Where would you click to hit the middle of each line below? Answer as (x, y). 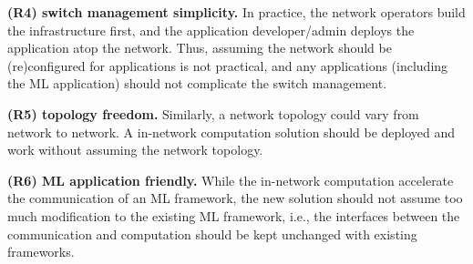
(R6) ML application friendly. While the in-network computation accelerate (231, 180)
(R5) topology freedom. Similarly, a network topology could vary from (213, 113)
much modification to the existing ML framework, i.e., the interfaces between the (234, 215)
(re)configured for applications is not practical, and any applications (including (228, 65)
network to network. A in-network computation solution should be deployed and (231, 132)
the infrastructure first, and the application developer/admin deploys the (211, 30)
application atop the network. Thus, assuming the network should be (200, 48)
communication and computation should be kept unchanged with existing (212, 234)
